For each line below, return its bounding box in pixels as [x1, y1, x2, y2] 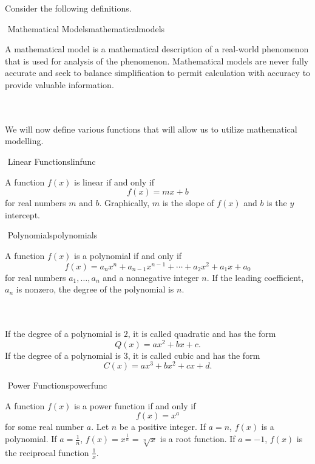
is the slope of [162, 196, 214, 209]
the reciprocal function [5, 446, 89, 459]
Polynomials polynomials [7, 229, 98, 241]
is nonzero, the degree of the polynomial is [16, 283, 174, 296]
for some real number [5, 420, 84, 433]
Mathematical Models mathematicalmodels [7, 22, 165, 35]
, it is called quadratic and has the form [127, 327, 276, 339]
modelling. [5, 134, 44, 147]
